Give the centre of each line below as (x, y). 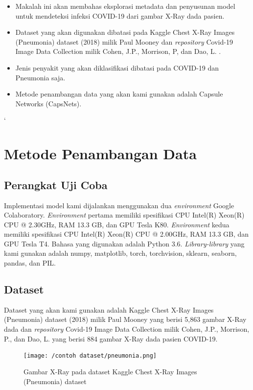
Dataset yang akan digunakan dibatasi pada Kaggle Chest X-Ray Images (125, 32)
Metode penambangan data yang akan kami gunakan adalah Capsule (119, 94)
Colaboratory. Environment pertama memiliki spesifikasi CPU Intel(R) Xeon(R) (124, 215)
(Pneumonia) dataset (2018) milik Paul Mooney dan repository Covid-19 (124, 41)
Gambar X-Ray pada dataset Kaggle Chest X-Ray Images (110, 371)
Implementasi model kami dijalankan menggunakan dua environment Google (119, 205)
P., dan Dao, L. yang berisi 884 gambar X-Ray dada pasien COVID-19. (111, 338)
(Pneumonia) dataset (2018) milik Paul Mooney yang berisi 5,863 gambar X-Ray (125, 319)
